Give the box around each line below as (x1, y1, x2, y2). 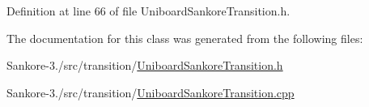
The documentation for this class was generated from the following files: (6, 29, 363, 46)
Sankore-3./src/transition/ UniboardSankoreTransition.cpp (6, 83, 295, 101)
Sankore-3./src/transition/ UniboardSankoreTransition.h (6, 57, 283, 74)
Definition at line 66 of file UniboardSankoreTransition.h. (6, 2, 291, 19)
